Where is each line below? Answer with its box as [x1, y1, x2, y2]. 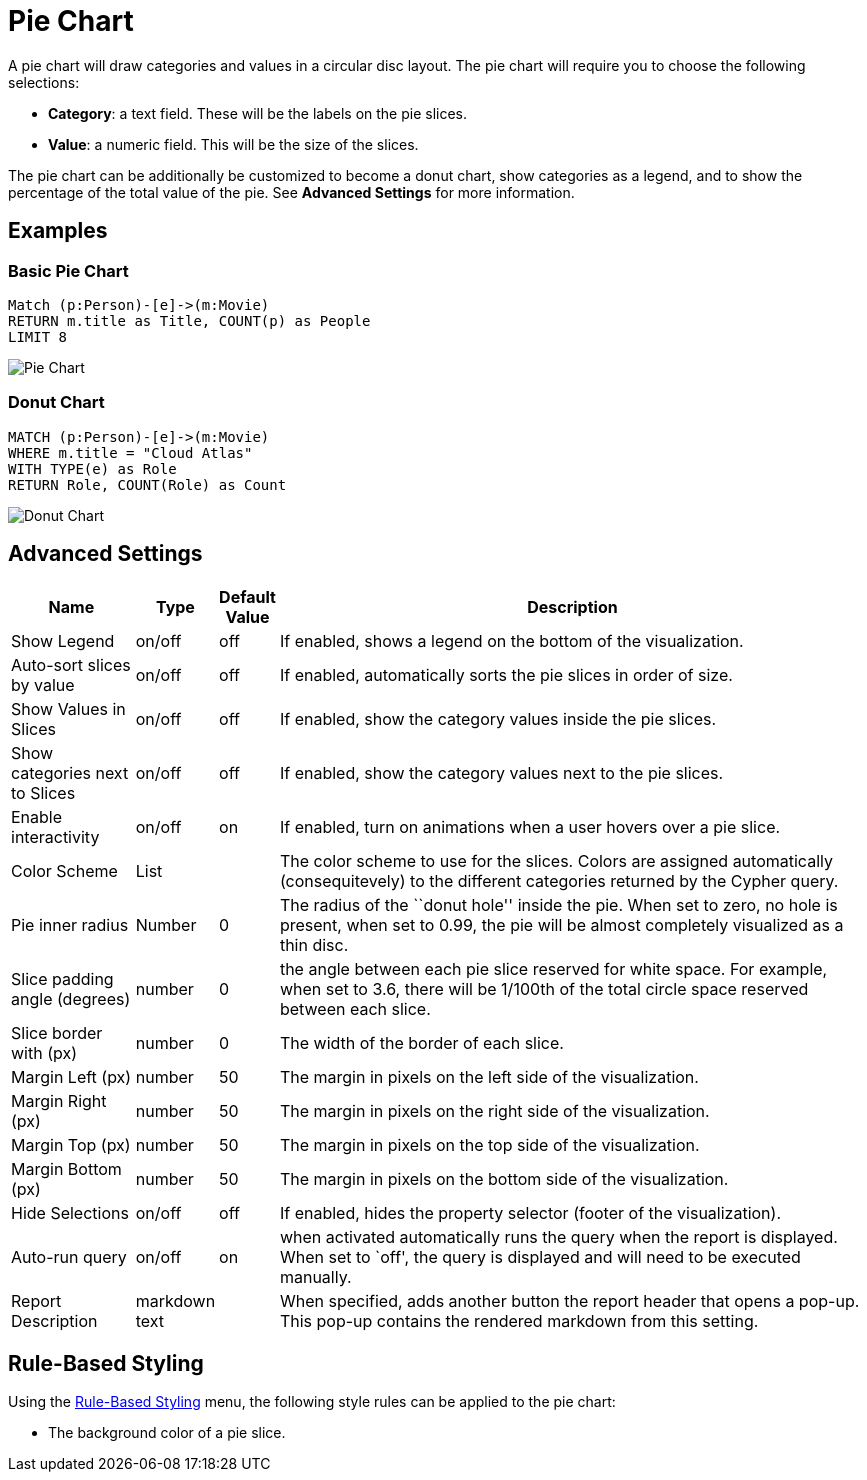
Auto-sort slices [11, 654, 131, 675]
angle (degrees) [11, 988, 131, 1009]
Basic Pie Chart [8, 260, 129, 281]
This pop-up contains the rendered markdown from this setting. [279, 1310, 759, 1331]
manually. [279, 1266, 352, 1287]
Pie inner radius [11, 914, 129, 935]
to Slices [11, 782, 76, 803]
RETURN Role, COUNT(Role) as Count [8, 476, 287, 493]
